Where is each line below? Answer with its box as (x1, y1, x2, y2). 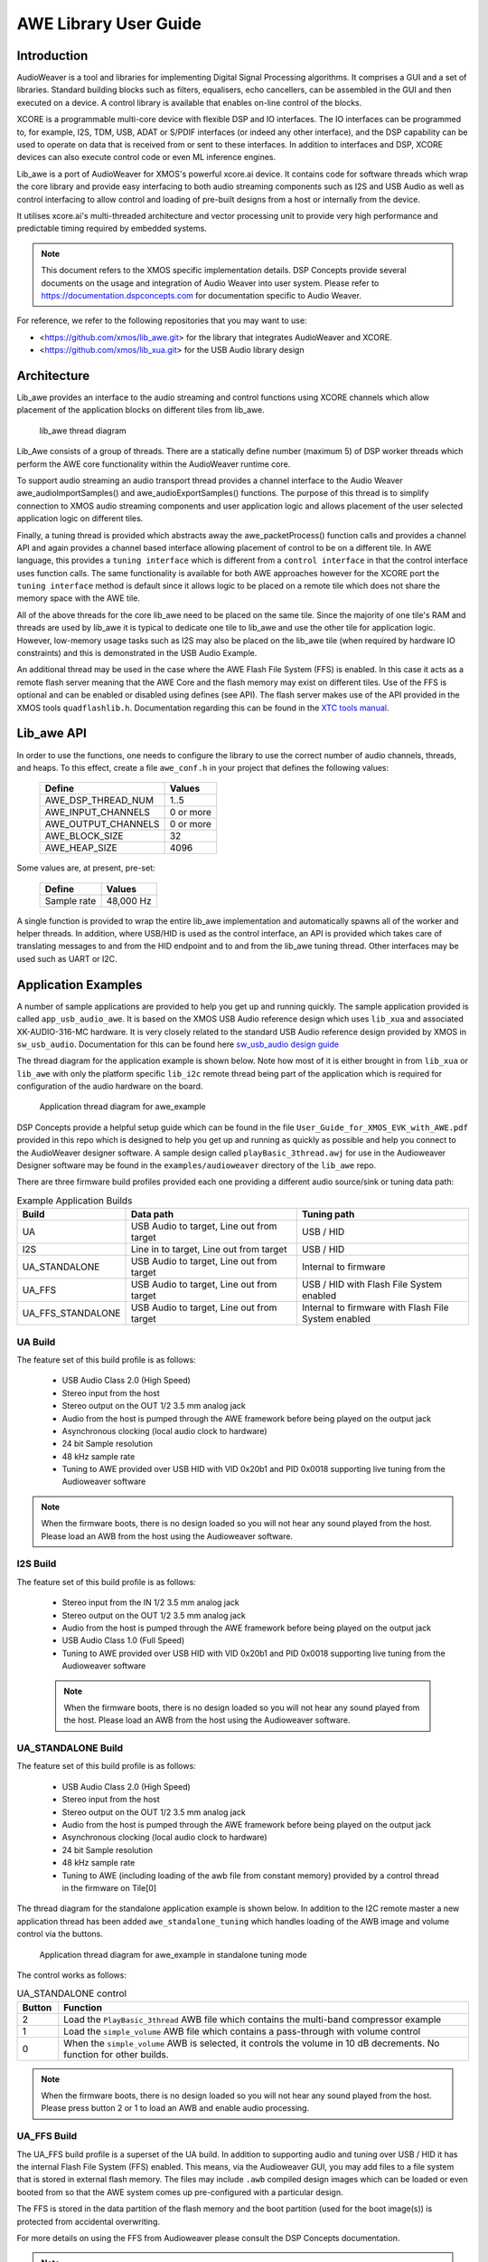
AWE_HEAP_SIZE (44, 841, 117, 854)
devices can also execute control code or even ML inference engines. (16, 152, 277, 163)
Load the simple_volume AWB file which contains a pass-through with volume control (63, 2025, 421, 2038)
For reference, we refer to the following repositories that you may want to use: (16, 315, 307, 326)
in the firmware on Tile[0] (61, 1882, 157, 1893)
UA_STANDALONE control (16, 1987, 127, 2000)
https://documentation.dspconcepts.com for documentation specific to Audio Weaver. (41, 290, 361, 300)
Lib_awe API (16, 726, 88, 741)
